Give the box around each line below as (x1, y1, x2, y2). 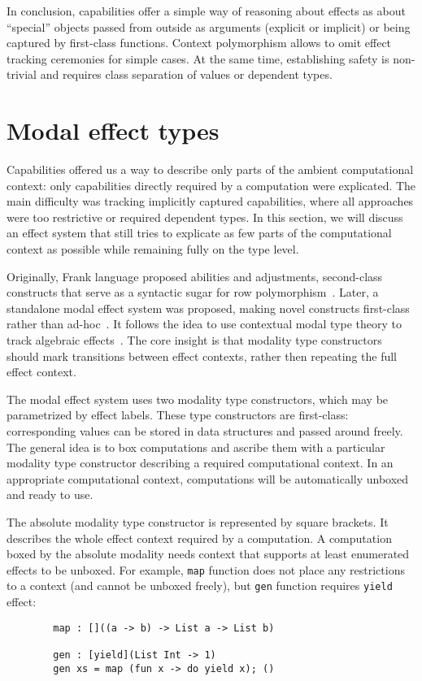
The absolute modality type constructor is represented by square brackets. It (7, 513, 389, 530)
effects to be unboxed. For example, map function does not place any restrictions (7, 561, 405, 578)
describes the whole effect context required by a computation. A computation (7, 529, 392, 546)
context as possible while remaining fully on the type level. (7, 241, 299, 258)
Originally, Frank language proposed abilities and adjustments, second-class (7, 267, 383, 284)
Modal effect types (7, 114, 220, 147)
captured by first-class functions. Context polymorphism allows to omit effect (7, 34, 392, 51)
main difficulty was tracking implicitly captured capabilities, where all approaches (7, 193, 414, 210)
